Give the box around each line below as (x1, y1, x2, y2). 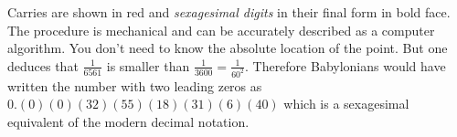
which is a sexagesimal (283, 94, 409, 113)
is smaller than (106, 56, 190, 75)
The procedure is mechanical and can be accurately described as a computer (7, 20, 435, 39)
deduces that (7, 56, 79, 75)
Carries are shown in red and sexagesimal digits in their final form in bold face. (7, 3, 451, 21)
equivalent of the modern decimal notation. (7, 111, 250, 131)
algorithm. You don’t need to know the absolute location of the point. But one (7, 38, 448, 58)
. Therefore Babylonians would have (244, 56, 446, 75)
